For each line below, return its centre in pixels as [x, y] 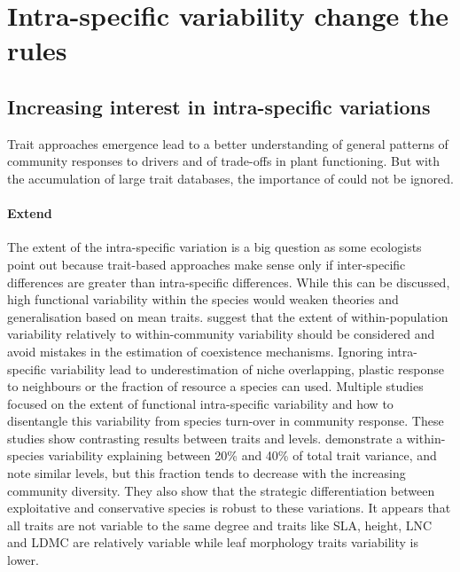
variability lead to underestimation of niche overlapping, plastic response [247, 368]
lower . [23, 560]
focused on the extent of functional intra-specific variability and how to [200, 403]
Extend [30, 213]
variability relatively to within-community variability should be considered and [221, 334]
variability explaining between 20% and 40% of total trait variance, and [242, 455]
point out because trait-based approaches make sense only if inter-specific [207, 264]
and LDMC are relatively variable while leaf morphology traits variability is [213, 542]
